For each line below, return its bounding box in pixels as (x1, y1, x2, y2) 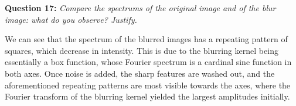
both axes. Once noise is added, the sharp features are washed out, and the (5, 67, 275, 79)
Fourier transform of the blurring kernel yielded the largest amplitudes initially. (5, 90, 290, 102)
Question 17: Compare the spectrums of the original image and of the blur (5, 2, 276, 13)
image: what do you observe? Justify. (5, 13, 137, 25)
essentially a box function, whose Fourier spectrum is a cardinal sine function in (5, 56, 292, 68)
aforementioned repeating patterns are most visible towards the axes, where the (5, 78, 291, 91)
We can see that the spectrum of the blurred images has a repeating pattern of (5, 33, 288, 45)
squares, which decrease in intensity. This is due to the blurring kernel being (5, 44, 278, 56)
